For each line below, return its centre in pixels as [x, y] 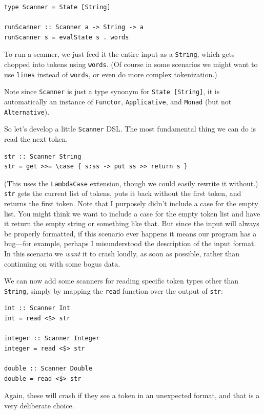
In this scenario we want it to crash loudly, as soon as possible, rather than [122, 254]
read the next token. [36, 138]
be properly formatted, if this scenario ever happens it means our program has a [130, 233]
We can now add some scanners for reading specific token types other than [121, 281]
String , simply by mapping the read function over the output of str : [114, 290]
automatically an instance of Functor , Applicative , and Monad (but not [118, 101]
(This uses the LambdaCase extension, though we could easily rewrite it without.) [131, 183]
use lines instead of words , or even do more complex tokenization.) [111, 74]
